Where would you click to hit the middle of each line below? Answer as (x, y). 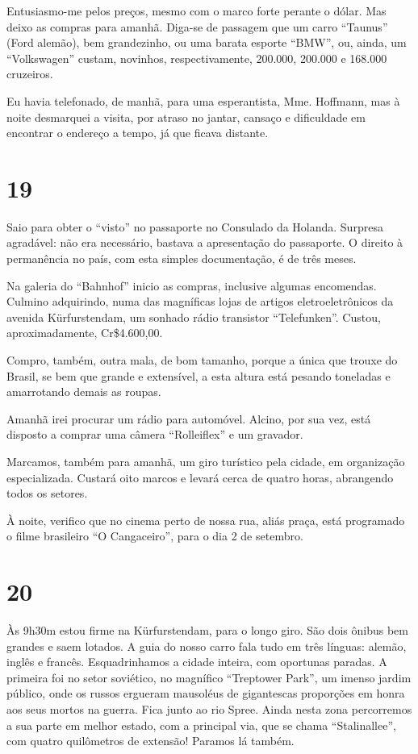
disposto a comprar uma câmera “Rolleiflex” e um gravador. (155, 434)
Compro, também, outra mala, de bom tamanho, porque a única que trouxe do (202, 360)
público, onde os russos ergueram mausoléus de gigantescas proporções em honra (206, 693)
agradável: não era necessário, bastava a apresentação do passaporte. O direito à (205, 242)
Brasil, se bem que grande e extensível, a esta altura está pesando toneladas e (199, 375)
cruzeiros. (30, 74)
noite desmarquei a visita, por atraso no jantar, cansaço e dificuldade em (186, 117)
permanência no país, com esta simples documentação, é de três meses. (182, 258)
